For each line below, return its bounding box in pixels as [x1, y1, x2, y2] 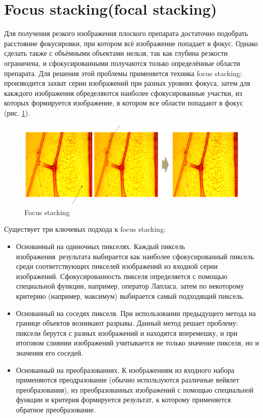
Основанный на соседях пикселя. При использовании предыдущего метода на [16, 307, 256, 318]
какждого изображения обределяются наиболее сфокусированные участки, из [4, 87, 242, 98]
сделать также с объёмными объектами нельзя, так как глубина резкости [4, 48, 228, 58]
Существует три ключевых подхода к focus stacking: [4, 224, 166, 234]
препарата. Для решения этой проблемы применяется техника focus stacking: [4, 67, 242, 78]
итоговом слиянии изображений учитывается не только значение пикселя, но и [16, 337, 259, 348]
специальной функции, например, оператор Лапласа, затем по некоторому [16, 281, 244, 291]
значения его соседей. [16, 347, 83, 358]
